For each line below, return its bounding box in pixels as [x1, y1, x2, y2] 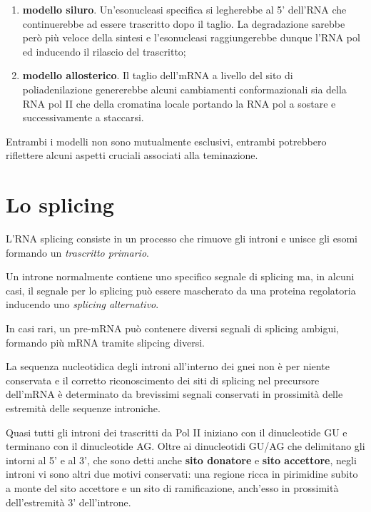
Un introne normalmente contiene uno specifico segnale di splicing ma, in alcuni [6, 269, 355, 284]
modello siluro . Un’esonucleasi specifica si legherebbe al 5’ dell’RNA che [22, 2, 347, 16]
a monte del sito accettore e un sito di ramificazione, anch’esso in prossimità [6, 480, 339, 495]
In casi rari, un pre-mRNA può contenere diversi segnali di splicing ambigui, [6, 321, 339, 336]
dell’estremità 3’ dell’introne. [6, 494, 131, 509]
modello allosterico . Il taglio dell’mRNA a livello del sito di [22, 68, 293, 83]
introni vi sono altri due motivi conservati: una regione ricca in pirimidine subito [6, 466, 358, 481]
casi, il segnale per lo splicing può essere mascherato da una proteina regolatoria [6, 282, 356, 297]
